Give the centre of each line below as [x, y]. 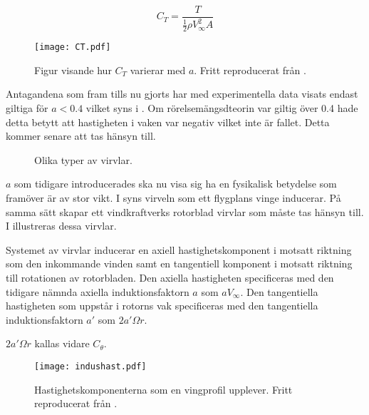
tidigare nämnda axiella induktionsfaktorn [98, 291]
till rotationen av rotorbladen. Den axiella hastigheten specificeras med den [170, 278]
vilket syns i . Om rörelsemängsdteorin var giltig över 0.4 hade [222, 108]
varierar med [158, 70]
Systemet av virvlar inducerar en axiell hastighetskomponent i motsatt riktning [179, 249]
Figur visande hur [73, 70]
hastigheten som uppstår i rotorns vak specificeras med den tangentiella [162, 306]
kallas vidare [62, 343]
